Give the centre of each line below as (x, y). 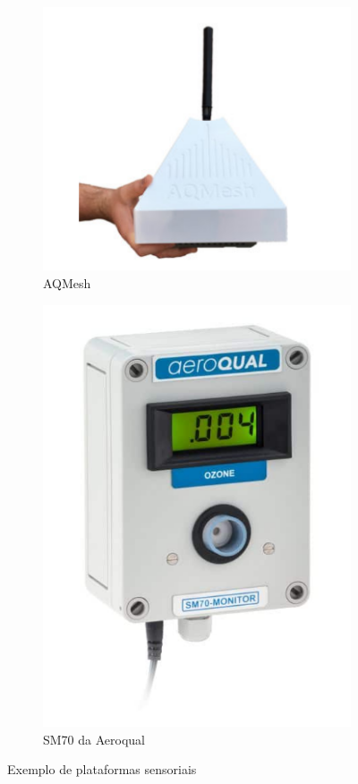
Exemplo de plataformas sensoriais (102, 769)
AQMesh (67, 283)
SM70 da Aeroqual (94, 739)
